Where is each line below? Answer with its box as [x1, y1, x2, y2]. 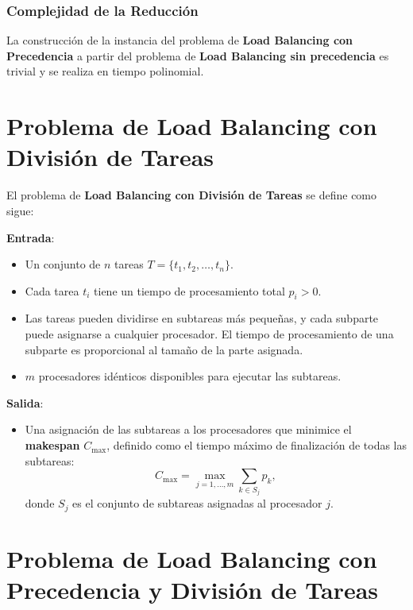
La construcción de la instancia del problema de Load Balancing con [6, 32, 353, 48]
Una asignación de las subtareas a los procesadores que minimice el [25, 421, 352, 438]
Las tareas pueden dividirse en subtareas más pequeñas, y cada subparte [25, 310, 379, 326]
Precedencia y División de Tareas [6, 573, 379, 606]
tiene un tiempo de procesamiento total [94, 282, 285, 299]
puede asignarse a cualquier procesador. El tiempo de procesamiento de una [25, 326, 394, 342]
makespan [25, 437, 80, 454]
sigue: [6, 202, 34, 218]
